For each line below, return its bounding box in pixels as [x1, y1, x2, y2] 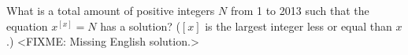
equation [6, 17, 48, 34]
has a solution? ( [100, 17, 180, 34]
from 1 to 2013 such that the [230, 2, 369, 18]
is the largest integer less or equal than [205, 17, 392, 34]
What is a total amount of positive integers [6, 2, 215, 18]
